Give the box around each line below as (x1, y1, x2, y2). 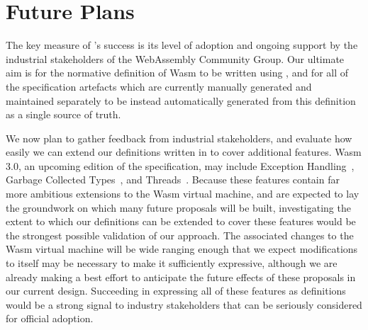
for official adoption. (6, 311, 94, 326)
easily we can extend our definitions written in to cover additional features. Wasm (6, 144, 362, 159)
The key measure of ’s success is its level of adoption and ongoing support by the (6, 38, 358, 52)
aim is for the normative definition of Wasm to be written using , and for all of (6, 65, 349, 80)
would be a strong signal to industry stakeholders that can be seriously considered (6, 297, 362, 312)
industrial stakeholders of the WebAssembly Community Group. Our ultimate (6, 51, 345, 66)
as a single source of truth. (6, 107, 121, 122)
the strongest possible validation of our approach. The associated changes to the (6, 227, 354, 242)
